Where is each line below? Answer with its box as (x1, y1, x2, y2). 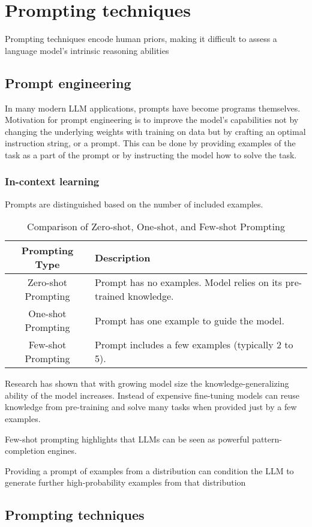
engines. (47, 444, 77, 457)
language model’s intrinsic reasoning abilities (5, 44, 169, 56)
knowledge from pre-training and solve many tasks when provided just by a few (5, 400, 297, 413)
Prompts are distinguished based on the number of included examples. (5, 197, 263, 210)
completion (5, 444, 45, 457)
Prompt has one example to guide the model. (94, 313, 284, 327)
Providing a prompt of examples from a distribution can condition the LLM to (5, 464, 294, 477)
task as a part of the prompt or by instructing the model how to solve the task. (5, 148, 297, 161)
